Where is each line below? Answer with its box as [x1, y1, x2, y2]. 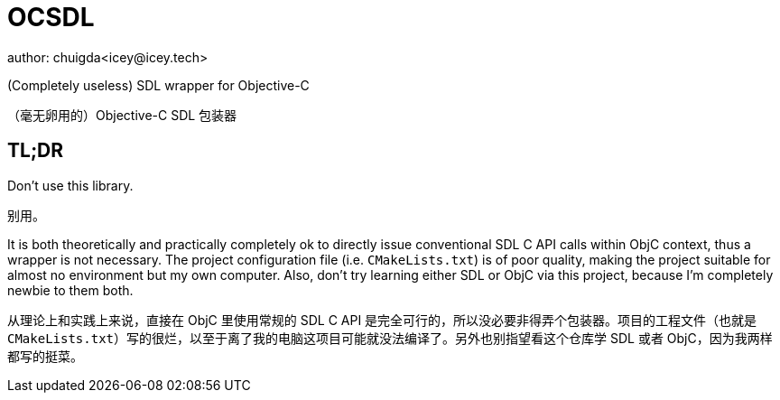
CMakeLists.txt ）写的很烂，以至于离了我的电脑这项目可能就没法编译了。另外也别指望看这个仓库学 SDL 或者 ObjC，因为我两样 [7, 330, 773, 346]
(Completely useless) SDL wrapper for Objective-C [7, 77, 310, 93]
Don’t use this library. [7, 177, 134, 193]
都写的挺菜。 [7, 348, 83, 364]
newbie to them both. [7, 282, 134, 298]
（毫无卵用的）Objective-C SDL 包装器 [7, 107, 237, 123]
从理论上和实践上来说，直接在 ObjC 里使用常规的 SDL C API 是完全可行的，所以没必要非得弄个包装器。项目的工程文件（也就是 [7, 312, 757, 328]
